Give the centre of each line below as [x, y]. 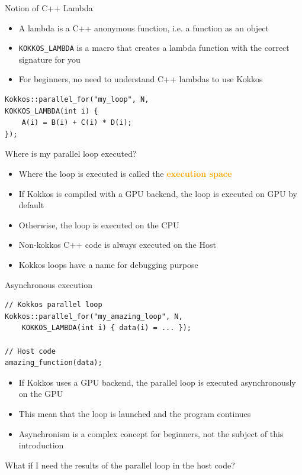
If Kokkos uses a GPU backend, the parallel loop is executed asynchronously [157, 382]
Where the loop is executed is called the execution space [125, 173]
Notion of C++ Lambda [49, 8]
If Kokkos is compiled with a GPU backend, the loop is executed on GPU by [158, 193]
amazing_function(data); [54, 363]
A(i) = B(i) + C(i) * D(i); [77, 123]
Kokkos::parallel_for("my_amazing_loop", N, [94, 316]
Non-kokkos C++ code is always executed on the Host [117, 245]
